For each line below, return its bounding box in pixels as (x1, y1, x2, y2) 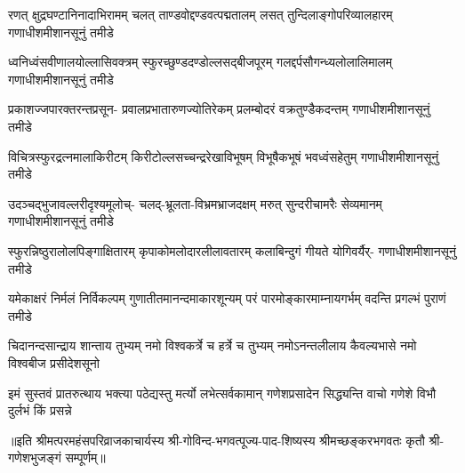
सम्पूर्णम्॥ (65, 448, 106, 467)
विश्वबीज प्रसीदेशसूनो (8, 353, 100, 372)
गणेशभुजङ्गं (8, 448, 61, 467)
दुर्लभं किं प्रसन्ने (8, 401, 72, 420)
